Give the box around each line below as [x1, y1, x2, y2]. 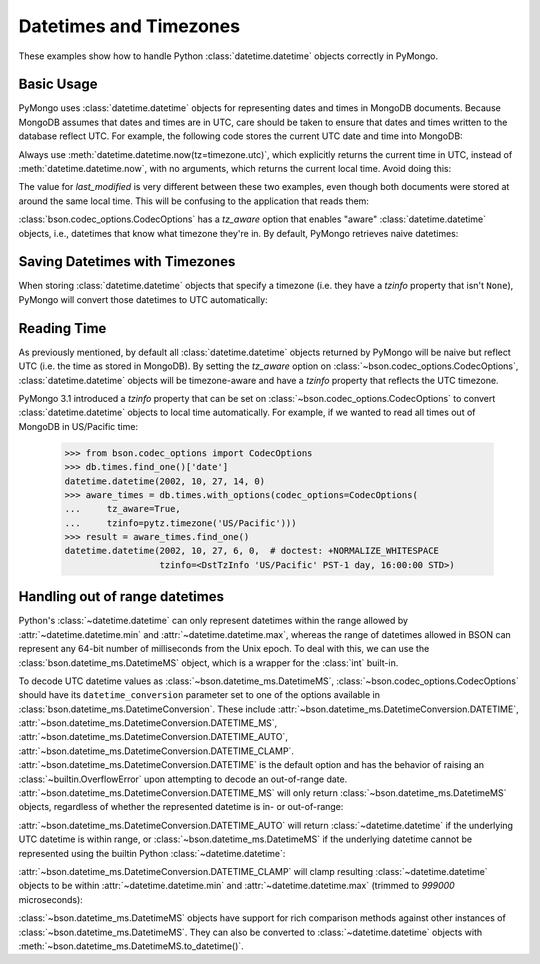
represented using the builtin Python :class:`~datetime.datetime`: [18, 847, 286, 859]
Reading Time [18, 320, 107, 337]
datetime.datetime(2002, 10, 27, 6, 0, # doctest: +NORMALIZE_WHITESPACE [64, 545, 440, 557]
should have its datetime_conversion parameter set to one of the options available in [18, 689, 380, 701]
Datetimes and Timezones [18, 15, 240, 37]
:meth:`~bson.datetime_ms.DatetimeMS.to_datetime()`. [18, 940, 244, 952]
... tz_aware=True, [64, 503, 182, 515]
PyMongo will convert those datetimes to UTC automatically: [18, 293, 269, 305]
